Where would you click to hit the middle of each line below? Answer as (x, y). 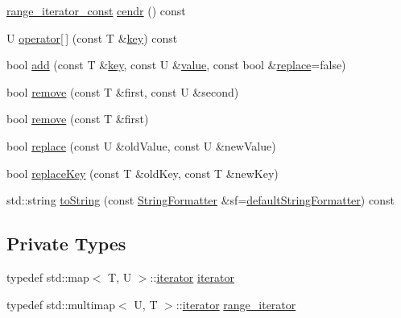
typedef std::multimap (61, 304)
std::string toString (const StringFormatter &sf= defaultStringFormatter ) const (200, 200)
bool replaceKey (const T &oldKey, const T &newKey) (143, 173)
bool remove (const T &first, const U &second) (123, 91)
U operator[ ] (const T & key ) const (92, 37)
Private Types (66, 244)
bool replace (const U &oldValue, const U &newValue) (141, 145)
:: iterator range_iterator (236, 304)
